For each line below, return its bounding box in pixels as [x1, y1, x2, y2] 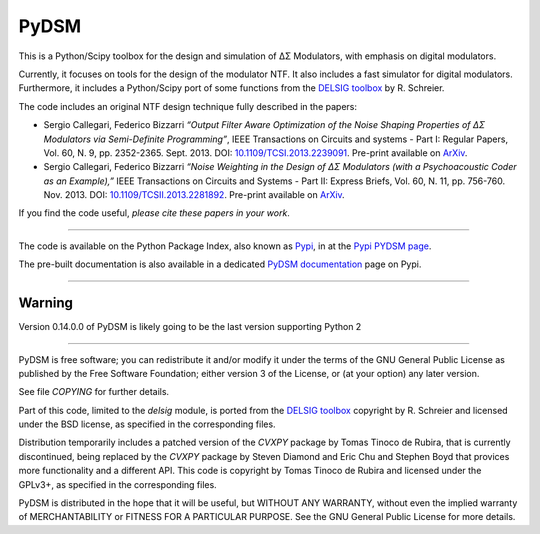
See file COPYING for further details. [18, 386, 170, 398]
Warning [18, 295, 74, 312]
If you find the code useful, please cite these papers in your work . [18, 207, 290, 219]
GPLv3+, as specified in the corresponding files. [18, 478, 217, 490]
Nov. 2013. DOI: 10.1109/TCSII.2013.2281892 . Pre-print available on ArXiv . [43, 189, 345, 201]
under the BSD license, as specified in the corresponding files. [18, 418, 276, 430]
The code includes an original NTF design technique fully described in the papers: [18, 100, 357, 112]
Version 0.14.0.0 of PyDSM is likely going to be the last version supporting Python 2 [18, 321, 362, 333]
